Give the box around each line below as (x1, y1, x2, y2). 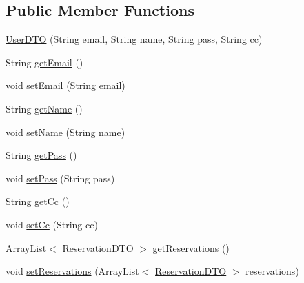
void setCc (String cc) (6, 217, 98, 231)
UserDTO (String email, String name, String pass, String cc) (6, 32, 263, 46)
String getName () (6, 101, 83, 115)
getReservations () (152, 240, 230, 255)
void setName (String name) (6, 124, 125, 139)
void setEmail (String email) (6, 78, 125, 92)
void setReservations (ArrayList (6, 264, 139, 278)
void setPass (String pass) (6, 170, 115, 185)
